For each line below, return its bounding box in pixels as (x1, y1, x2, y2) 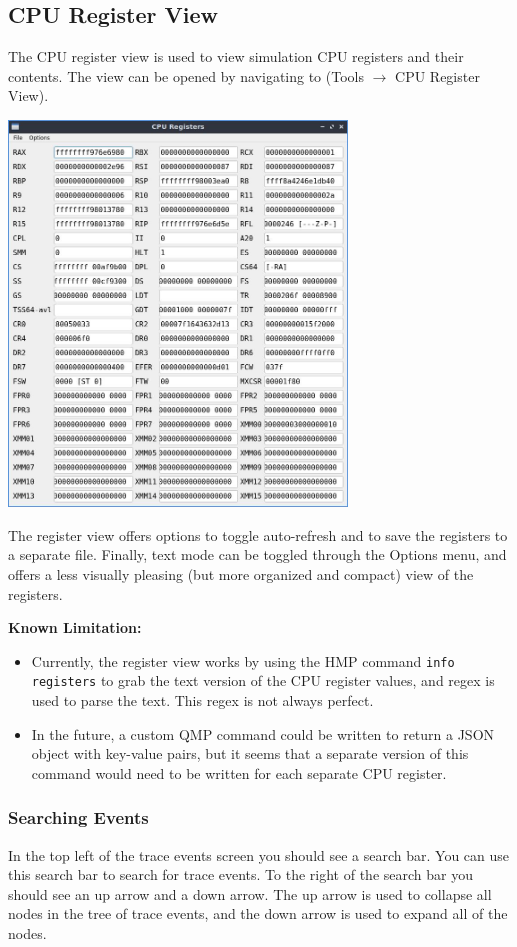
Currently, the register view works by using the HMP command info (31, 650, 455, 671)
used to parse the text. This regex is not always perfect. (31, 690, 374, 710)
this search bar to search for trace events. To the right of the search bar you (8, 864, 473, 885)
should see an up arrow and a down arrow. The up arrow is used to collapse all (8, 883, 492, 904)
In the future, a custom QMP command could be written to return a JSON (31, 723, 495, 744)
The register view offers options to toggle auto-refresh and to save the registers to (8, 524, 508, 545)
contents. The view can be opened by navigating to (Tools (8, 65, 364, 86)
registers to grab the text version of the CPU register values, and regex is (31, 670, 495, 691)
